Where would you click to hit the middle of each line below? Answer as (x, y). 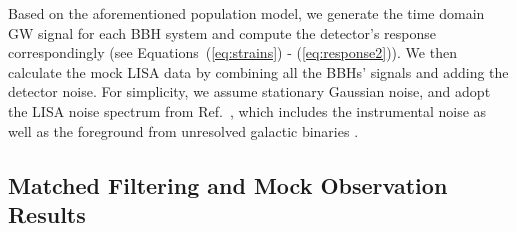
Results (47, 213)
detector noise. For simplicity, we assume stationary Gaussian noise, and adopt (249, 91)
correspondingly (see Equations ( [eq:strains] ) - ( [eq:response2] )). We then (232, 52)
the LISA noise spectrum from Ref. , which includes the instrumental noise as (247, 110)
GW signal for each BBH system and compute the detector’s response (222, 32)
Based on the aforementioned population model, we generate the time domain (246, 13)
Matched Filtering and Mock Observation (228, 184)
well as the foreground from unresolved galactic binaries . (183, 130)
